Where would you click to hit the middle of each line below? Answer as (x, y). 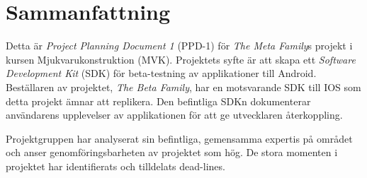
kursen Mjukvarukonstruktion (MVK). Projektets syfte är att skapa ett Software (181, 59)
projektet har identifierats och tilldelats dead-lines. (115, 166)
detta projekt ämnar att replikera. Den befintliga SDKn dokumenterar (158, 101)
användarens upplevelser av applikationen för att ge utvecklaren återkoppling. (174, 115)
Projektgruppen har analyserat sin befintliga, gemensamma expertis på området (179, 138)
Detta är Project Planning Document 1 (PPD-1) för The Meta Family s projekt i (179, 46)
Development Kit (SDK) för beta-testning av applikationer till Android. (161, 73)
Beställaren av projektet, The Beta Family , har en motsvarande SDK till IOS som (183, 87)
